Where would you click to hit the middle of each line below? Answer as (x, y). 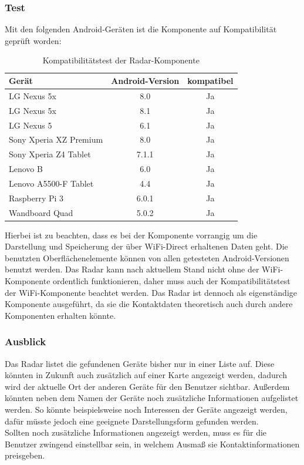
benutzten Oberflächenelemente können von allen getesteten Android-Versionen (147, 257)
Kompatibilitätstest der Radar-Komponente (121, 60)
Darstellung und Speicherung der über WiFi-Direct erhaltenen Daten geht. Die (146, 246)
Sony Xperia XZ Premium (56, 139)
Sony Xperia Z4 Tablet (50, 154)
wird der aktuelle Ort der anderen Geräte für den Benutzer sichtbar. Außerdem (147, 386)
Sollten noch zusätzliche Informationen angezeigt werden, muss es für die (136, 432)
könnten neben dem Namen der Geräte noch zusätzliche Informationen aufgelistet (152, 398)
